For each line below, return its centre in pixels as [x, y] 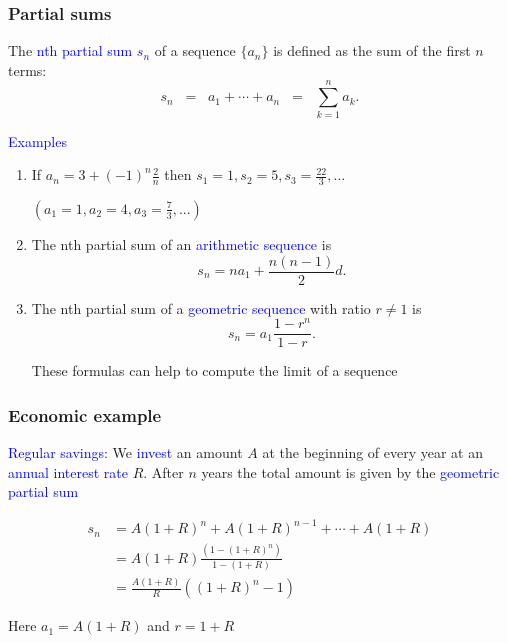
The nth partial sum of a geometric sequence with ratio [201, 307]
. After [163, 471]
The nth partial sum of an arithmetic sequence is [181, 243]
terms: [27, 69]
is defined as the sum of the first [372, 50]
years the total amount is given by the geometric [350, 471]
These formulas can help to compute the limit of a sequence [214, 370]
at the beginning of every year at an [373, 452]
